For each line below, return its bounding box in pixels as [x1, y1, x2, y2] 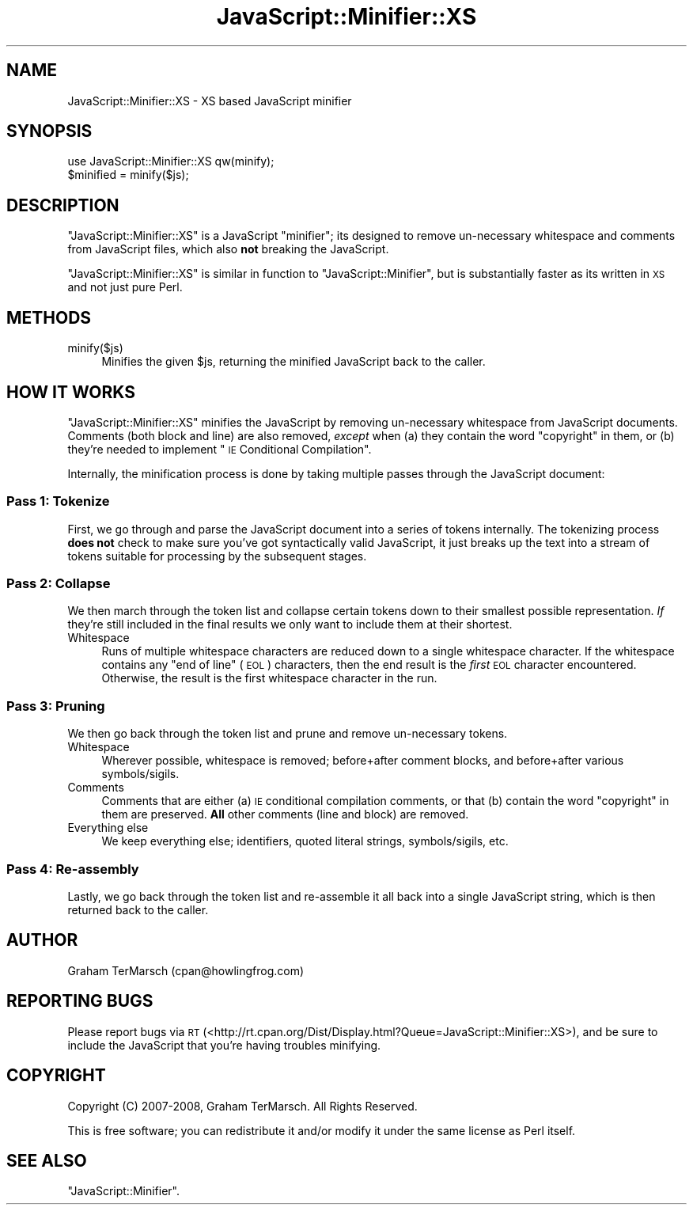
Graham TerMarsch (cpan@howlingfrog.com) [67, 963, 305, 978]
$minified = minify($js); [67, 168, 189, 182]
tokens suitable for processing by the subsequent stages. [67, 549, 367, 563]
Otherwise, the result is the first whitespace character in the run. [101, 671, 437, 685]
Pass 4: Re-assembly [6, 860, 139, 877]
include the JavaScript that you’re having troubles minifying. [67, 1038, 381, 1052]
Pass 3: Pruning [6, 697, 105, 714]
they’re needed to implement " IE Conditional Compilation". [67, 442, 372, 456]
